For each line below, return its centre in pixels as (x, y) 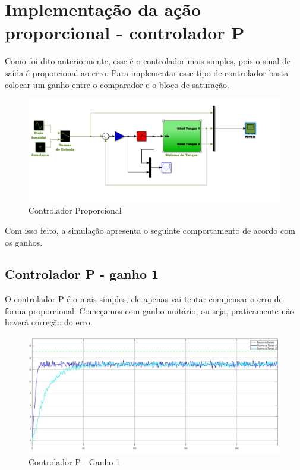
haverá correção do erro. (49, 322)
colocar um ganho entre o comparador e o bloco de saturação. (117, 84)
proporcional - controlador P (125, 32)
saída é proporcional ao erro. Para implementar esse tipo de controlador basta (147, 72)
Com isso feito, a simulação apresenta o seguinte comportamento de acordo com (150, 230)
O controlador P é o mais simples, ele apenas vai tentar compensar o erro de (144, 299)
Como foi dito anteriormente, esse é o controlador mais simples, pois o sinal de (148, 61)
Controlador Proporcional (75, 210)
